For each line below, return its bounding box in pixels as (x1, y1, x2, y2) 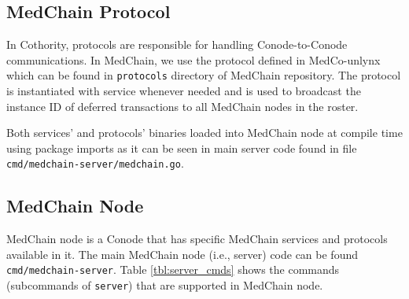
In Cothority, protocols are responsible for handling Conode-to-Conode (6, 36, 348, 53)
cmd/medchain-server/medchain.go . (6, 155, 184, 172)
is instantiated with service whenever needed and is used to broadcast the (6, 83, 361, 99)
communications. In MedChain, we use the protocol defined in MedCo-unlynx (6, 51, 381, 68)
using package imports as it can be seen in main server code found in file (6, 139, 357, 156)
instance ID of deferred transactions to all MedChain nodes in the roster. (6, 98, 359, 114)
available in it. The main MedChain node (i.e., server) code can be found (6, 245, 359, 262)
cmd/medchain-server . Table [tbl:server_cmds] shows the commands (6, 261, 340, 278)
